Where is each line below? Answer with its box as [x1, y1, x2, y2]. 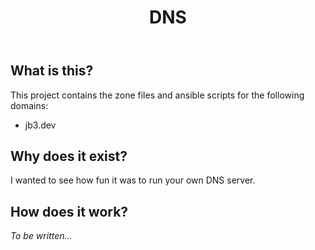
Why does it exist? [10, 148, 128, 165]
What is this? [10, 62, 94, 80]
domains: [10, 99, 49, 111]
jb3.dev [24, 119, 57, 131]
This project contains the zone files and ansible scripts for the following [10, 89, 305, 101]
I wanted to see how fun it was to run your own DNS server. [10, 174, 256, 186]
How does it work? [10, 203, 129, 220]
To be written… [10, 230, 73, 242]
